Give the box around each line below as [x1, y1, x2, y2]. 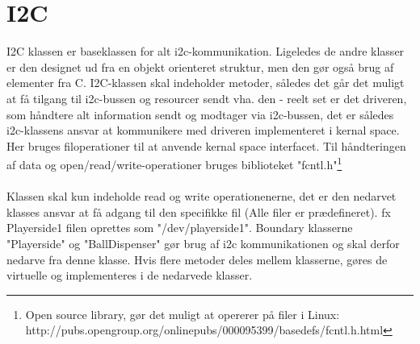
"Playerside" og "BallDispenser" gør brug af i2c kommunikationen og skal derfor [6, 234, 400, 251]
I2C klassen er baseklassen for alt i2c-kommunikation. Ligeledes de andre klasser [6, 43, 405, 60]
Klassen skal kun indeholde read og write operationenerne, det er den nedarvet [6, 188, 397, 205]
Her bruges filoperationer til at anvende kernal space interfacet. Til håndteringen [6, 137, 406, 154]
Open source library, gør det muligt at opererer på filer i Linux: [25, 305, 340, 322]
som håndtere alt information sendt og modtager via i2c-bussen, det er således [6, 106, 394, 122]
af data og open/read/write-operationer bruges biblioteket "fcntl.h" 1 [6, 154, 342, 172]
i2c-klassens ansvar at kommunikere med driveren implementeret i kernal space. [6, 122, 400, 139]
